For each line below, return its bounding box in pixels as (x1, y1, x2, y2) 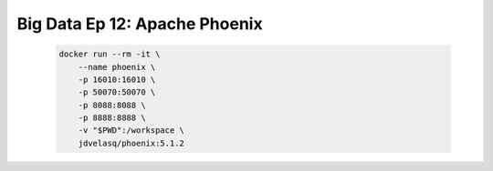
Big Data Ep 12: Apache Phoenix (16, 14, 264, 34)
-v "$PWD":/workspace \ (78, 126, 184, 136)
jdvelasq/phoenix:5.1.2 (78, 137, 184, 148)
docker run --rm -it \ (58, 49, 161, 59)
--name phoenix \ (78, 62, 156, 72)
